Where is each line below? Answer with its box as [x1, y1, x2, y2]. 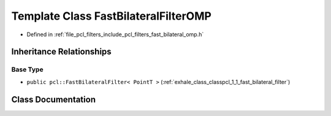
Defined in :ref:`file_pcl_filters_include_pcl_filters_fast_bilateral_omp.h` [26, 31, 204, 38]
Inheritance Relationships [11, 47, 112, 57]
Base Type [11, 65, 44, 74]
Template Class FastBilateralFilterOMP [11, 9, 211, 23]
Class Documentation [11, 94, 96, 104]
